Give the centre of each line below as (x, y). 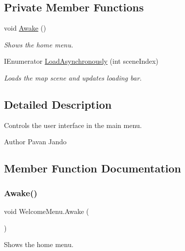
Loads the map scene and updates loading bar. (73, 77)
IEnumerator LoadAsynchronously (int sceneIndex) (81, 61)
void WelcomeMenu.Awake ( (47, 211)
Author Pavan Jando (35, 142)
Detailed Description (58, 104)
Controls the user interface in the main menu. (73, 125)
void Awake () (25, 28)
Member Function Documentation (93, 168)
